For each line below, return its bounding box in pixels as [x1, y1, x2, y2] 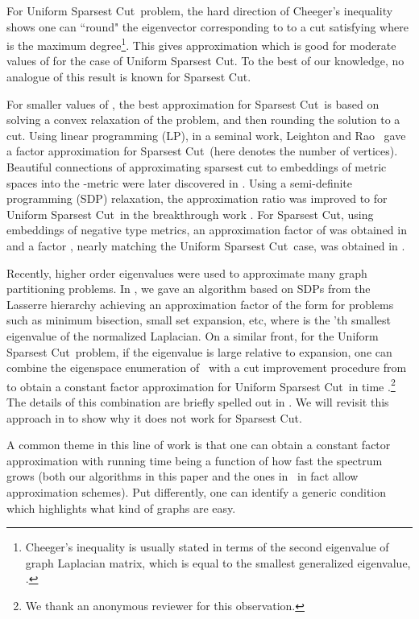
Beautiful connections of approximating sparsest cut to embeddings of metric [6, 159, 387, 175]
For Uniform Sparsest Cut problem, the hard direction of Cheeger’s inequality [6, 2, 393, 19]
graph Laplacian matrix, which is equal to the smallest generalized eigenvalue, [25, 554, 411, 571]
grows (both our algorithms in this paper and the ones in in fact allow [6, 468, 359, 485]
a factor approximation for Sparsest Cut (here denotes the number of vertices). [6, 142, 398, 159]
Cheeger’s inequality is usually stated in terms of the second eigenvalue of [25, 539, 389, 555]
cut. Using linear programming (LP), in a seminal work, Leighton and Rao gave [6, 126, 406, 143]
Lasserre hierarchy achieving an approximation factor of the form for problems [6, 295, 394, 312]
